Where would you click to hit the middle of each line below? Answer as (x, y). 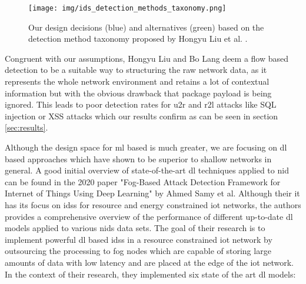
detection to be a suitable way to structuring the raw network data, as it (136, 70)
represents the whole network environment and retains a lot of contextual (137, 81)
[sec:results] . (26, 127)
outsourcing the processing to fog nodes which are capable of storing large (138, 251)
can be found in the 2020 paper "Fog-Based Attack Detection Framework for (143, 181)
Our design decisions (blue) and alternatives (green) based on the (146, 27)
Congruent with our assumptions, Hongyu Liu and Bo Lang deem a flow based (147, 58)
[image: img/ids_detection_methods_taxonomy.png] (127, 8)
